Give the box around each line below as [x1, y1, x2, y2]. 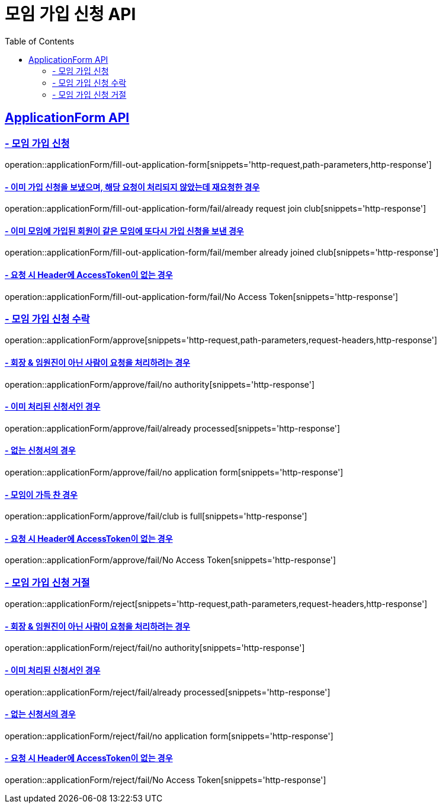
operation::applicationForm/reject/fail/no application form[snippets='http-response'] [5, 730, 333, 741]
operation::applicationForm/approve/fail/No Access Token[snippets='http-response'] [5, 555, 336, 566]
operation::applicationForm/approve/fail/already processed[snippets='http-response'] [5, 423, 341, 433]
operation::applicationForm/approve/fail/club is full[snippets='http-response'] [5, 511, 307, 522]
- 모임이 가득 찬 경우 [5, 489, 78, 500]
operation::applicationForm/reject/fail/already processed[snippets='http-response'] [5, 686, 330, 697]
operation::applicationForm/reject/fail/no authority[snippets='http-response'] [5, 643, 305, 653]
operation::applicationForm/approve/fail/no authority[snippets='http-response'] [5, 379, 315, 389]
